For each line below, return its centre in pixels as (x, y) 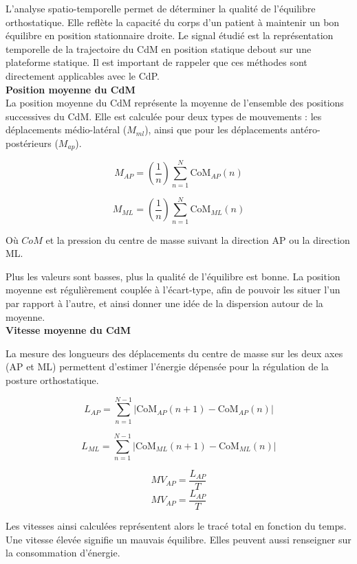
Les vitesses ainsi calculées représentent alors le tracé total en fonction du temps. (176, 525)
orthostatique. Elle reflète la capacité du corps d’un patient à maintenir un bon (173, 22)
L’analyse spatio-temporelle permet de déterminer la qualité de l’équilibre (161, 8)
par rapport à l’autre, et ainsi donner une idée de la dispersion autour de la (164, 303)
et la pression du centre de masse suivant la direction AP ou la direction (198, 239)
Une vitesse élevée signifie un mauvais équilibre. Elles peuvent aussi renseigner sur (178, 539)
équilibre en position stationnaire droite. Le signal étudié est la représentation (170, 35)
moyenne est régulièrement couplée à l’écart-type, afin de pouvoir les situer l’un (173, 290)
